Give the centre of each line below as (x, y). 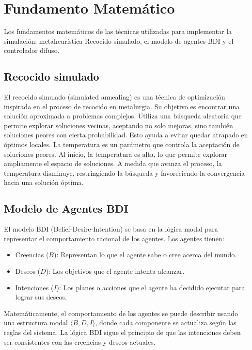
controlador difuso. (32, 50)
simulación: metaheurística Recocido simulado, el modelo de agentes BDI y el (119, 41)
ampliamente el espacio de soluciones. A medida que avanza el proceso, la (113, 163)
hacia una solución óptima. (44, 182)
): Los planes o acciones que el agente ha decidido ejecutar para (151, 287)
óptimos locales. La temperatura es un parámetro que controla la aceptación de (122, 144)
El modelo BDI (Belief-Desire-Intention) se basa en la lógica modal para (111, 229)
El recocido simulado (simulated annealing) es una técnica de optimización (115, 97)
